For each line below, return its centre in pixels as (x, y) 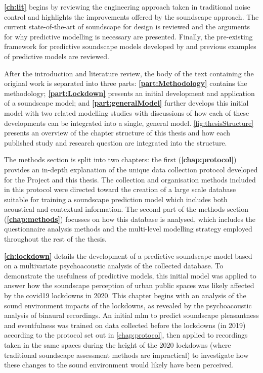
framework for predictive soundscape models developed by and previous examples (130, 46)
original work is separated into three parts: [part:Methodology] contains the (126, 83)
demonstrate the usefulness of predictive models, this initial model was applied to (130, 275)
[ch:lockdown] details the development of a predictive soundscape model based (128, 255)
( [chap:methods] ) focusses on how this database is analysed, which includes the (130, 219)
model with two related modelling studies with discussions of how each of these (127, 112)
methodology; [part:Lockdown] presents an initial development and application (129, 93)
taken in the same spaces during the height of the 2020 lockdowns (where (118, 345)
